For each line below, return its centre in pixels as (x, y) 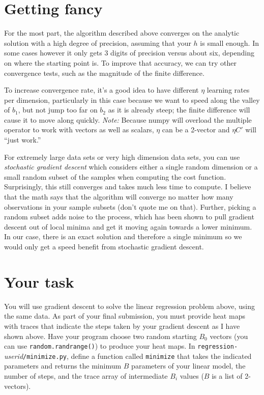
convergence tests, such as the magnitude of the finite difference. (104, 73)
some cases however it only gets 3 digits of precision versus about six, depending (129, 53)
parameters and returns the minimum (63, 366)
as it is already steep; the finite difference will (179, 110)
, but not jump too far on (58, 110)
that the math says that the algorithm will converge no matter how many (119, 197)
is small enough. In (230, 43)
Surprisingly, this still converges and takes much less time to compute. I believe (128, 187)
